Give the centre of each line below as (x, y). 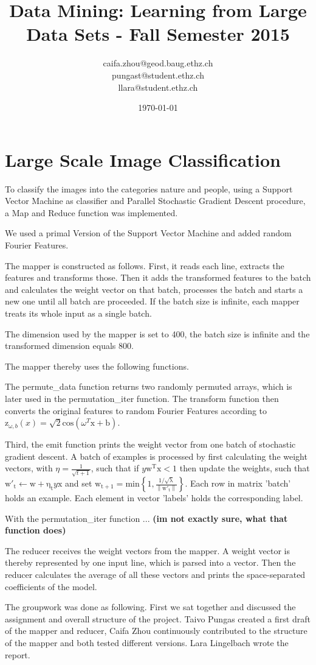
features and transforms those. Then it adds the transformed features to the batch (158, 277)
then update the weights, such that (245, 468)
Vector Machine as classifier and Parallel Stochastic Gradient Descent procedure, (155, 201)
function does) (36, 530)
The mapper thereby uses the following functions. (97, 366)
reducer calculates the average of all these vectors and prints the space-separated (155, 574)
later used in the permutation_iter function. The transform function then (142, 398)
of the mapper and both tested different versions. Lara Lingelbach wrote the (147, 642)
